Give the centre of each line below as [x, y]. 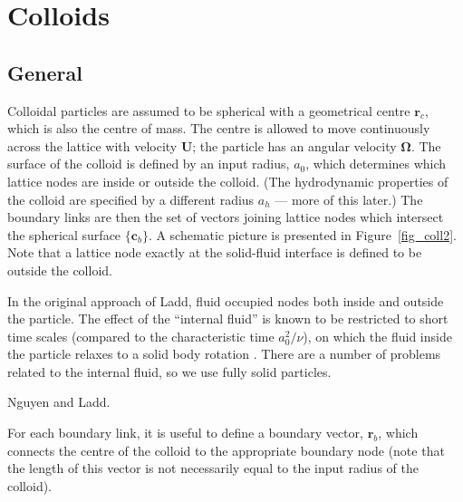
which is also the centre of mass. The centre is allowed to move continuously [219, 128]
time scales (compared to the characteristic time [141, 336]
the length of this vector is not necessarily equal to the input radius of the [213, 468]
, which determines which [376, 164]
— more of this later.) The [349, 199]
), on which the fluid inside [377, 336]
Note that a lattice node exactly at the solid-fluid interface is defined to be [215, 252]
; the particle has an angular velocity [294, 145]
